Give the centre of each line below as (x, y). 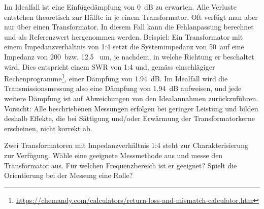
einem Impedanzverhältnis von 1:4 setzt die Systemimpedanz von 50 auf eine (124, 47)
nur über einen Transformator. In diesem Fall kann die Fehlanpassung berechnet (129, 27)
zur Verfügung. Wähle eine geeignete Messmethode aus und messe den (113, 155)
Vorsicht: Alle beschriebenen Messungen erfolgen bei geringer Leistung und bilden (131, 108)
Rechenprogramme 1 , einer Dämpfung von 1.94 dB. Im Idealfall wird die (116, 78)
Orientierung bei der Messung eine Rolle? (69, 175)
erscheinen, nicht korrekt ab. (48, 128)
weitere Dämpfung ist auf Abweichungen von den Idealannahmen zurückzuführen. (131, 98)
